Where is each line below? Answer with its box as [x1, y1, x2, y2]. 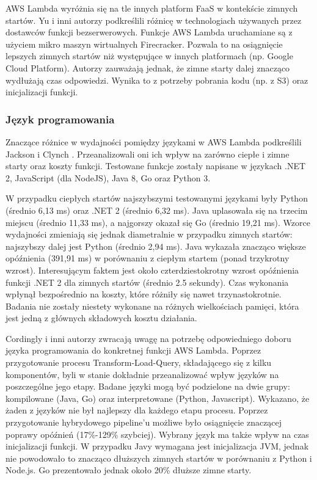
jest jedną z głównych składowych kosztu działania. [5, 311, 197, 324]
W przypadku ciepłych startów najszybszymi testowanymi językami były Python [5, 192, 308, 205]
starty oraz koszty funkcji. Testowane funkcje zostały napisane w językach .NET [5, 159, 306, 172]
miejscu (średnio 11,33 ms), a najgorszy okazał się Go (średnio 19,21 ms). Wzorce [5, 216, 310, 228]
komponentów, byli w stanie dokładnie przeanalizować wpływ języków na [5, 368, 279, 380]
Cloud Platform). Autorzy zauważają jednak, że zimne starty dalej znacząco [5, 61, 290, 74]
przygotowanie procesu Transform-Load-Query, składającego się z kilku [5, 356, 272, 369]
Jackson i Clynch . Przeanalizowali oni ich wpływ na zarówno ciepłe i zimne [5, 147, 290, 160]
